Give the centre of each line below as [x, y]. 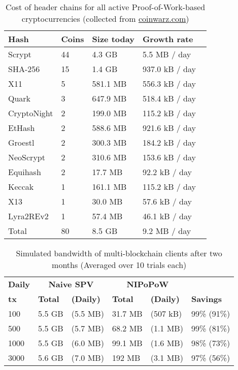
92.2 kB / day [167, 172]
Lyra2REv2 [28, 216]
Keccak [21, 187]
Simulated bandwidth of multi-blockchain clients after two [119, 253]
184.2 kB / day [169, 142]
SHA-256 [24, 69]
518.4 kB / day [169, 98]
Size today [113, 39]
